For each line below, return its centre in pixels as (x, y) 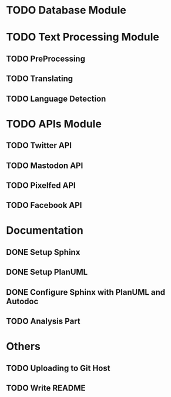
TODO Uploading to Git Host (58, 368)
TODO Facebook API (44, 205)
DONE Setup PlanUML (47, 272)
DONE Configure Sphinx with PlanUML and (86, 292)
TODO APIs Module (54, 124)
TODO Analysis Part (43, 322)
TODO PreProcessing (46, 58)
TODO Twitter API (39, 145)
